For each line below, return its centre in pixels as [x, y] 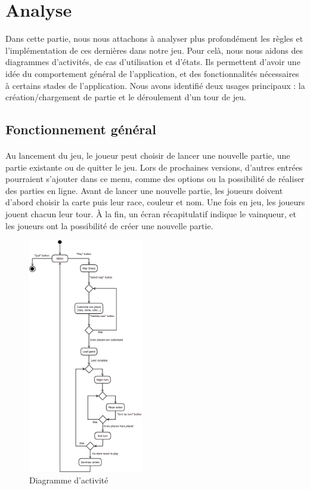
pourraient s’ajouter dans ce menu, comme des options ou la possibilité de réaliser [155, 179]
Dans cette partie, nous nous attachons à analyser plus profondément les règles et [154, 38]
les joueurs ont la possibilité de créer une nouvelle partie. [109, 225]
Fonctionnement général [81, 129]
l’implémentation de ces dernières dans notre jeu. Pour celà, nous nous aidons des [154, 50]
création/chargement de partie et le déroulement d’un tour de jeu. [126, 97]
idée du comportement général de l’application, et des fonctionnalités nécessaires [152, 73]
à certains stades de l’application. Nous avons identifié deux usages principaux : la [155, 85]
